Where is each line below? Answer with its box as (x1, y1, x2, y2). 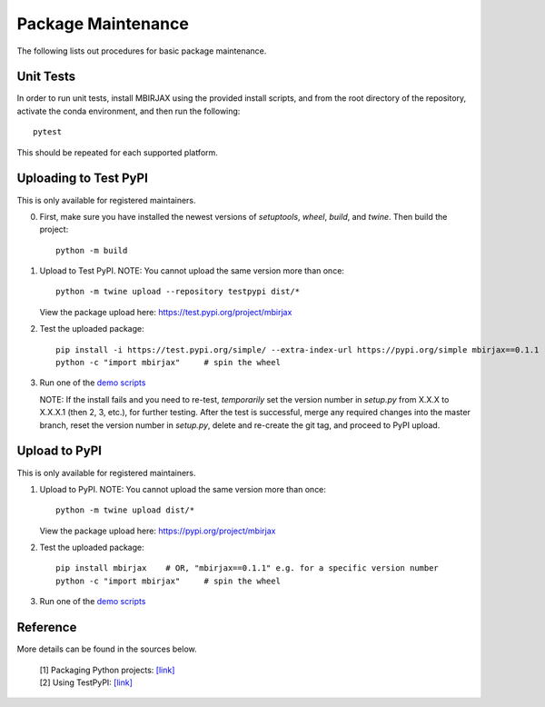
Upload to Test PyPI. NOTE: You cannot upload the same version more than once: (39, 265, 345, 276)
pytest (33, 127, 63, 137)
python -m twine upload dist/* (55, 505, 195, 515)
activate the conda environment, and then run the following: (16, 105, 241, 116)
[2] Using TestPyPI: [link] (39, 677, 134, 688)
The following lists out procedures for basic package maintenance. (16, 45, 267, 56)
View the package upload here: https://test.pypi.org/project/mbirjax (39, 306, 292, 317)
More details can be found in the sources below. (16, 643, 197, 654)
